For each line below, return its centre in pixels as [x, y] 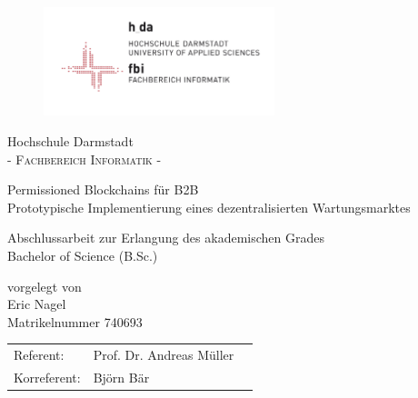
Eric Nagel [37, 304]
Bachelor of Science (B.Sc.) [83, 256]
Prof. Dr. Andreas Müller [164, 355]
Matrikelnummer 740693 [75, 321]
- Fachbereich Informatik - [85, 159]
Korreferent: [47, 378]
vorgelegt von [45, 286]
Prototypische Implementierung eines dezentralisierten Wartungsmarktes [209, 207]
